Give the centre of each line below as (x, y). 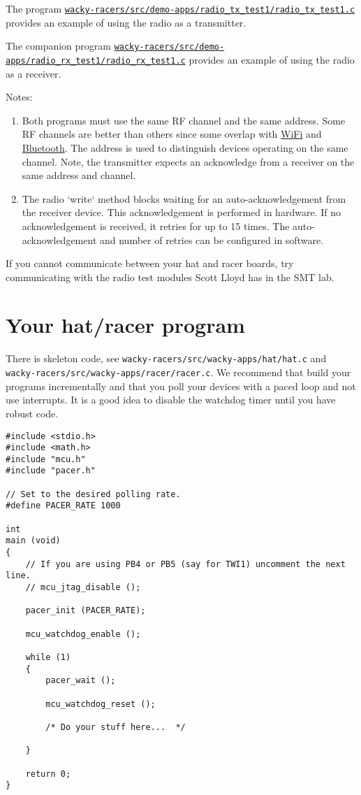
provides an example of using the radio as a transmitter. (126, 22)
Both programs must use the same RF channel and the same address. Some (184, 120)
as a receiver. (34, 73)
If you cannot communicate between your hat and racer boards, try (150, 263)
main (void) (33, 541)
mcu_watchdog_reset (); (101, 704)
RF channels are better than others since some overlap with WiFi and (172, 134)
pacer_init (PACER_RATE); (86, 611)
